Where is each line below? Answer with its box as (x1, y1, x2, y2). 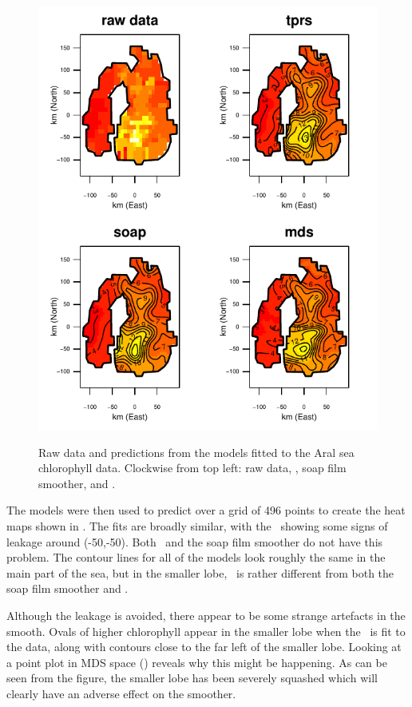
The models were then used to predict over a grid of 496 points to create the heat (6, 502, 406, 518)
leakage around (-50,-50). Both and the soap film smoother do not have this (6, 533, 383, 550)
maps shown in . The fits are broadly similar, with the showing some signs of (6, 517, 388, 534)
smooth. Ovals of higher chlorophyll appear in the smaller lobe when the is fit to (6, 622, 406, 639)
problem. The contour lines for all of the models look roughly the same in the (6, 549, 386, 566)
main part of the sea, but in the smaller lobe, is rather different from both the (6, 564, 394, 581)
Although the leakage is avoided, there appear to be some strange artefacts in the (6, 606, 406, 623)
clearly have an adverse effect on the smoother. (6, 685, 236, 701)
